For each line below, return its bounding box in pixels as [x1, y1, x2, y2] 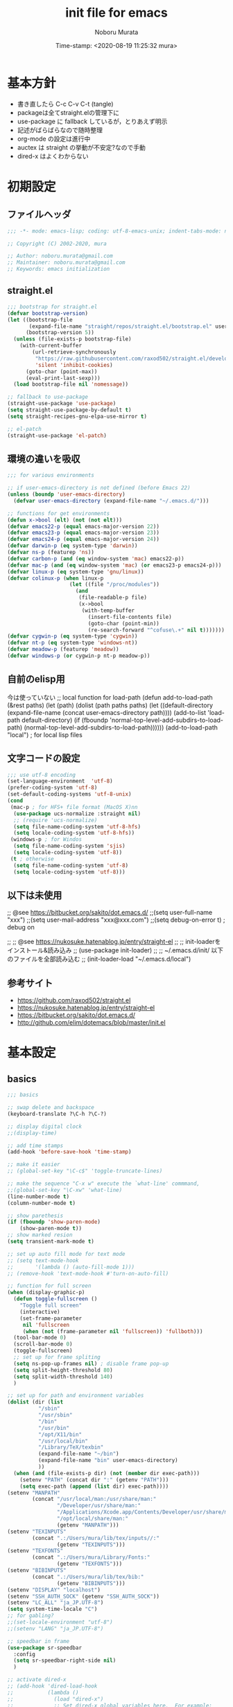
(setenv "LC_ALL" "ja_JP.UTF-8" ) [7, 1599, 104, 1606]
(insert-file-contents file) [87, 613, 172, 620]
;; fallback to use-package [7, 393, 89, 401]
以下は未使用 [7, 889, 62, 901]
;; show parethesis [7, 1212, 64, 1219]
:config [13, 1651, 36, 1658]
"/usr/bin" [37, 1424, 70, 1431]
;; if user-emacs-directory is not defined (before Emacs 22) [7, 485, 191, 491]
